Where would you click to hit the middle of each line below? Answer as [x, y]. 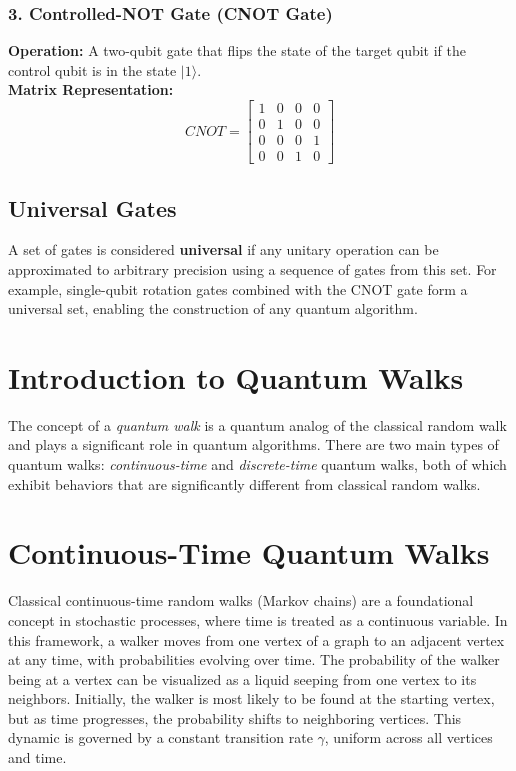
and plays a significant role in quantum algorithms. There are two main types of [253, 444]
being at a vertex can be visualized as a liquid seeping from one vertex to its [242, 678]
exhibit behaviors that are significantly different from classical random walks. [244, 483]
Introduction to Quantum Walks [236, 376]
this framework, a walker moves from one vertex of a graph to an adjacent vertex [256, 639]
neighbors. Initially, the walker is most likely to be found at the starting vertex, [251, 698]
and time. [37, 757]
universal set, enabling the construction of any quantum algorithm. [213, 308]
